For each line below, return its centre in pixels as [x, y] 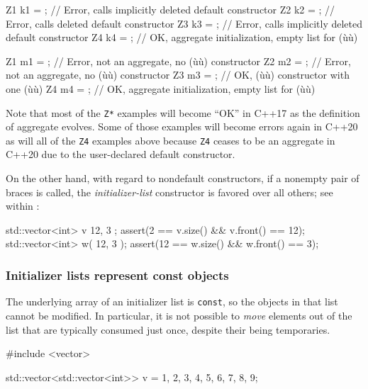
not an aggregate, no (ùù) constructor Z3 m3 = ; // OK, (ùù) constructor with [178, 75]
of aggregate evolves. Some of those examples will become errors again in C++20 [182, 126]
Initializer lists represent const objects [117, 275]
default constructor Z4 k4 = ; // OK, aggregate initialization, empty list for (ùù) [182, 37]
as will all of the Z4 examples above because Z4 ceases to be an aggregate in [171, 140]
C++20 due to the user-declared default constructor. [121, 154]
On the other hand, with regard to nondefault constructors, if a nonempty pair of [183, 178]
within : [23, 206]
